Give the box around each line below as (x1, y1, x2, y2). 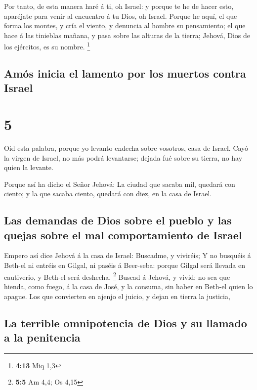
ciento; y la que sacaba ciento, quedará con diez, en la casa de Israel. (4, 188, 212, 199)
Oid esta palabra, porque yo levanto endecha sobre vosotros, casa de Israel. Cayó (4, 142, 249, 153)
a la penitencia (4, 329, 81, 345)
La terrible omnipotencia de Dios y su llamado (4, 315, 247, 330)
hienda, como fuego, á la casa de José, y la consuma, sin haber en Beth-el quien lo (4, 281, 253, 291)
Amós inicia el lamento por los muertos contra (4, 66, 246, 81)
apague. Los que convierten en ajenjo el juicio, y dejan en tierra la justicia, (4, 291, 230, 301)
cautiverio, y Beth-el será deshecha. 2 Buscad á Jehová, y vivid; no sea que (4, 270, 230, 282)
